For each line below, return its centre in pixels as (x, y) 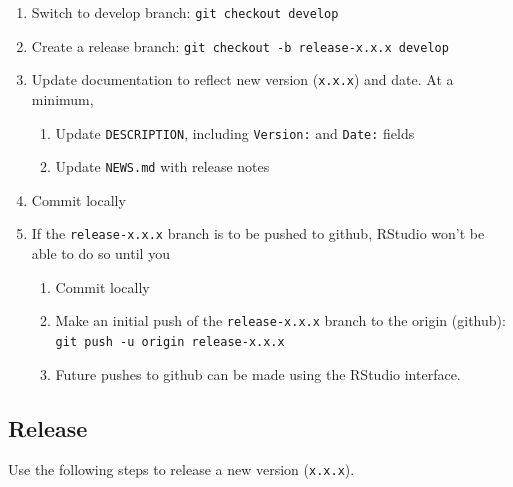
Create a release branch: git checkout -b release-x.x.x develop (240, 45)
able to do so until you (100, 253)
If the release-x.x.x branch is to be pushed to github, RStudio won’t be (258, 233)
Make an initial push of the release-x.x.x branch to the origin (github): (280, 320)
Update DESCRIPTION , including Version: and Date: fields (235, 132)
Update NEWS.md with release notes (162, 166)
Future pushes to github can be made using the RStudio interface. (258, 373)
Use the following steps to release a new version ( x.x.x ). (181, 469)
